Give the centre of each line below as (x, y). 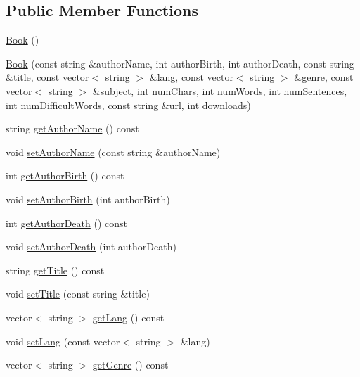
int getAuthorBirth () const (65, 175)
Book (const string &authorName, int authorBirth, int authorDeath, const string (180, 63)
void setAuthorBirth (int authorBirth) (88, 199)
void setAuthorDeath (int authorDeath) (91, 247)
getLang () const (128, 317)
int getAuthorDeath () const (67, 223)
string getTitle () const (55, 270)
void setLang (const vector (63, 341)
